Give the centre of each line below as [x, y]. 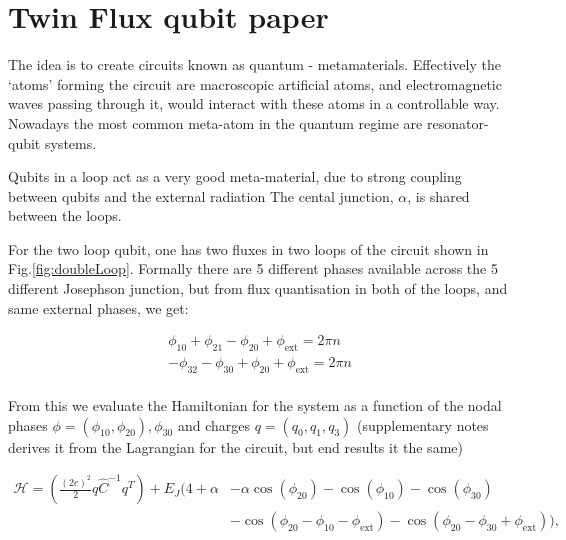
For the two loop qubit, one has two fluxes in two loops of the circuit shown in [248, 248]
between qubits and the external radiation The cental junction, [201, 195]
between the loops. [65, 215]
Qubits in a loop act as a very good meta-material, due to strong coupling [235, 176]
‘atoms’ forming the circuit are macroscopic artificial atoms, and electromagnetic [255, 83]
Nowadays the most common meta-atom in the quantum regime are [215, 122]
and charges [213, 424]
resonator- [457, 122]
